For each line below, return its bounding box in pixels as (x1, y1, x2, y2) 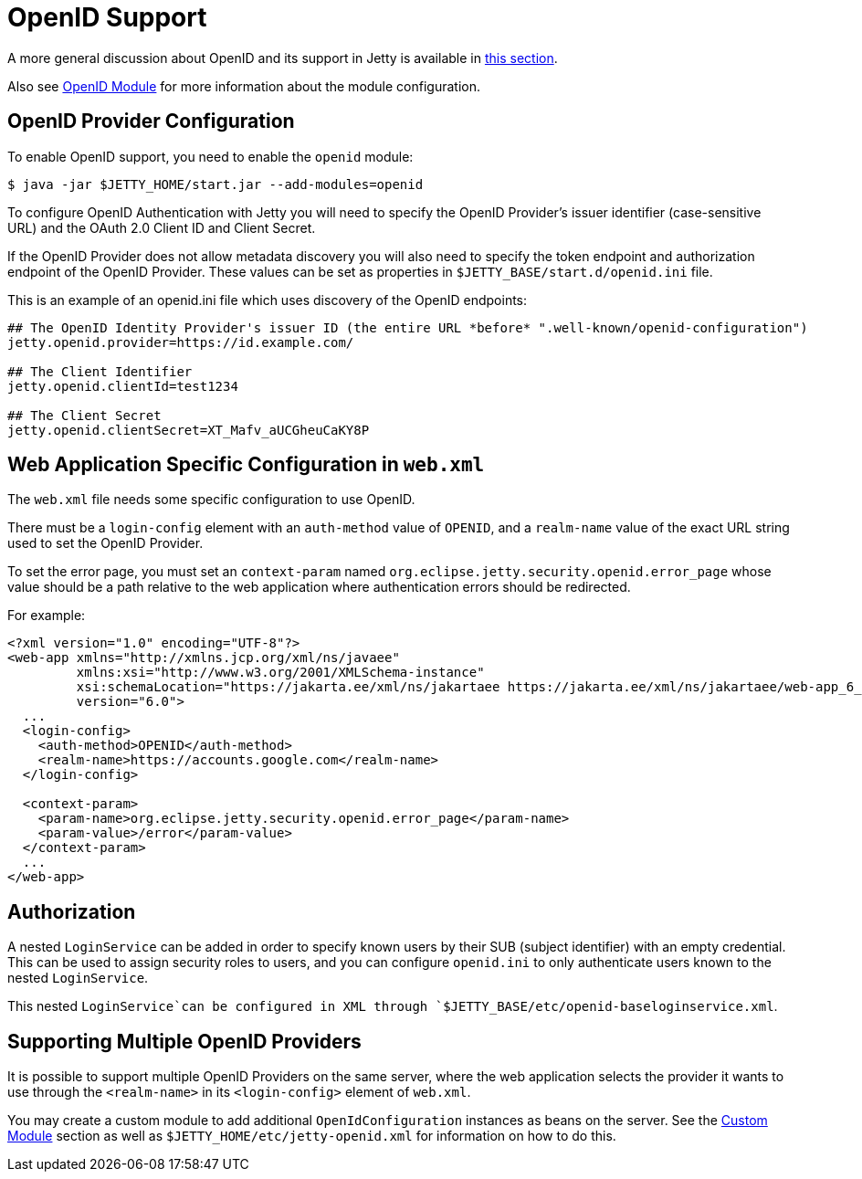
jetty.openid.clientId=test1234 (7, 378, 238, 394)
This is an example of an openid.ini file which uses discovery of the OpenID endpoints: (7, 291, 528, 308)
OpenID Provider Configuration (7, 110, 295, 133)
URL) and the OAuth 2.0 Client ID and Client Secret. (7, 219, 316, 236)
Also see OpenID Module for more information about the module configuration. (7, 78, 481, 94)
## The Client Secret (7, 407, 162, 423)
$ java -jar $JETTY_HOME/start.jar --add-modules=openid (7, 176, 424, 192)
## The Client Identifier (7, 363, 193, 379)
